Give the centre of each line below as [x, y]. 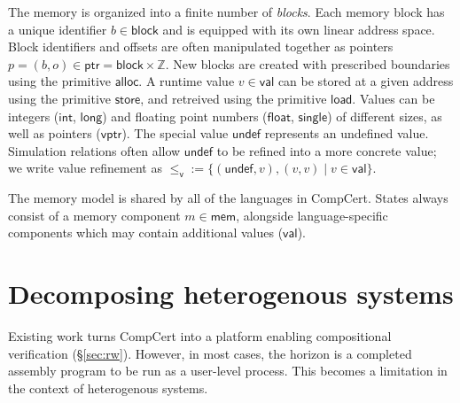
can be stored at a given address [366, 81]
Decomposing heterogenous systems [231, 294]
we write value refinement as [85, 168]
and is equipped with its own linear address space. [299, 29]
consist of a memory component [94, 215]
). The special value [175, 133]
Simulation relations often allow [94, 150]
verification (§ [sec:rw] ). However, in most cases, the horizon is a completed [210, 353]
